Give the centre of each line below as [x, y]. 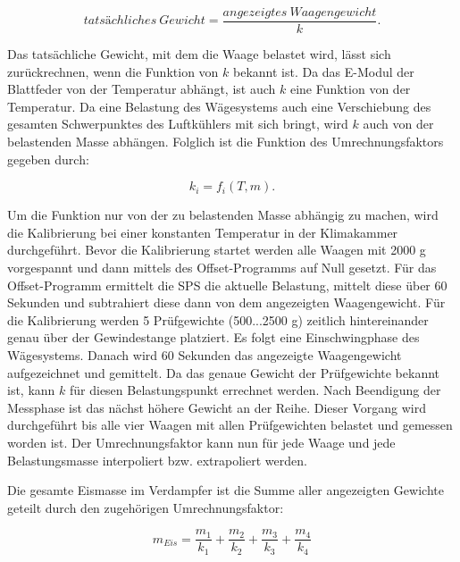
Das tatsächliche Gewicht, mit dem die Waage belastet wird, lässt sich [199, 54]
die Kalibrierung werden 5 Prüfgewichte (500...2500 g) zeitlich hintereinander [218, 319]
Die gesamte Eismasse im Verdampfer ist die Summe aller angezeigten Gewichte [226, 490]
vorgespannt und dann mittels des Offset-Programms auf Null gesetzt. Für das [222, 267]
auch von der [398, 124]
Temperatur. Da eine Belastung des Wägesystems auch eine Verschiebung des [219, 106]
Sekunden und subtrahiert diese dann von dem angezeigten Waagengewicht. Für [226, 302]
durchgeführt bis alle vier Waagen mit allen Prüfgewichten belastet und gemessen [230, 425]
